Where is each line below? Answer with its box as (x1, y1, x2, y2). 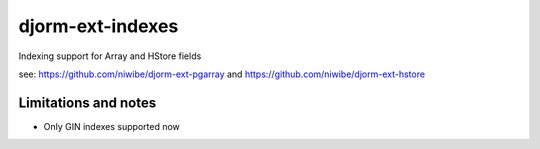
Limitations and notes (18, 94, 157, 111)
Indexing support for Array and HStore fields (18, 50, 202, 62)
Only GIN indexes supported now (43, 120, 180, 132)
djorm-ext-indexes (18, 15, 179, 37)
